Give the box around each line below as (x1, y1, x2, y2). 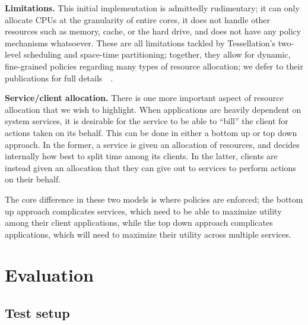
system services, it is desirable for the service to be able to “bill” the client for (5, 115, 288, 127)
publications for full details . (5, 71, 113, 84)
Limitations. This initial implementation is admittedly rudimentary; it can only (5, 2, 300, 14)
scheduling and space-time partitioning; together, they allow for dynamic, (23, 48, 291, 61)
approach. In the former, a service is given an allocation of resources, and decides (5, 138, 300, 150)
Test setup (5, 304, 70, 322)
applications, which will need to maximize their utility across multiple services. (5, 228, 291, 240)
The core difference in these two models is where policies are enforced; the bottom (5, 193, 303, 205)
